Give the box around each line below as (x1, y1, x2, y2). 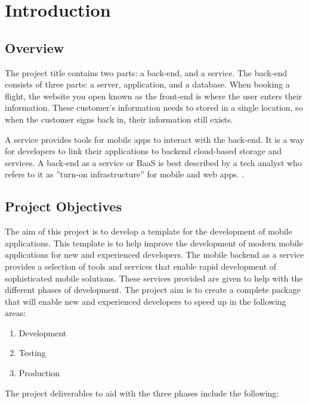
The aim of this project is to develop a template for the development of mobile (5, 225, 292, 238)
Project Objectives (5, 197, 122, 215)
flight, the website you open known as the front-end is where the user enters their (5, 89, 302, 102)
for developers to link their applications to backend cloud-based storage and (5, 145, 282, 157)
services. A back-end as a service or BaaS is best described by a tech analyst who (5, 156, 302, 168)
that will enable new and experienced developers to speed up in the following (5, 295, 286, 307)
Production (18, 367, 60, 379)
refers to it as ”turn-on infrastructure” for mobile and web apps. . (5, 168, 245, 180)
